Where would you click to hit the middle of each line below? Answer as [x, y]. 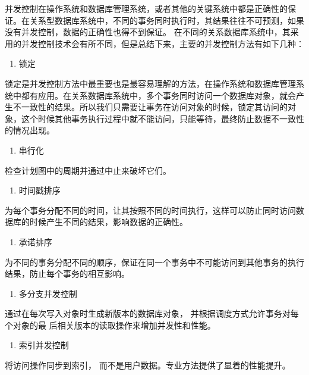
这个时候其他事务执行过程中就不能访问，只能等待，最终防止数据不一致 [158, 118]
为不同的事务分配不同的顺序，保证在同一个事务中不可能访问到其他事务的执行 [154, 262]
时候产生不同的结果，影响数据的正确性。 [108, 222]
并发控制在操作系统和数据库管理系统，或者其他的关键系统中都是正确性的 [146, 8]
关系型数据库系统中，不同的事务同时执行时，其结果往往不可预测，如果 [167, 20]
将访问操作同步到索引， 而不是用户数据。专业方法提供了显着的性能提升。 [148, 365]
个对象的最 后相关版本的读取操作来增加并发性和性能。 [110, 325]
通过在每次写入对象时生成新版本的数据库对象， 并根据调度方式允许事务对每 [152, 313]
